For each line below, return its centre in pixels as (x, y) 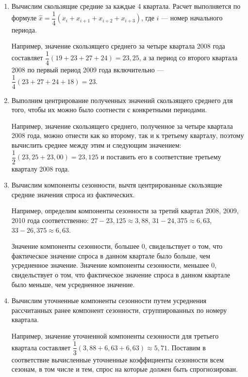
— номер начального (192, 18)
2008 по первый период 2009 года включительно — (88, 69)
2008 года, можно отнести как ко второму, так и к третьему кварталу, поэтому (128, 135)
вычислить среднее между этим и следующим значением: (96, 145)
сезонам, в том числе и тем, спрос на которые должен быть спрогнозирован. (124, 369)
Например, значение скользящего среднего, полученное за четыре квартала (122, 126)
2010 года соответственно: (50, 220)
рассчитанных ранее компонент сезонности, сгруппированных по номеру (119, 310)
